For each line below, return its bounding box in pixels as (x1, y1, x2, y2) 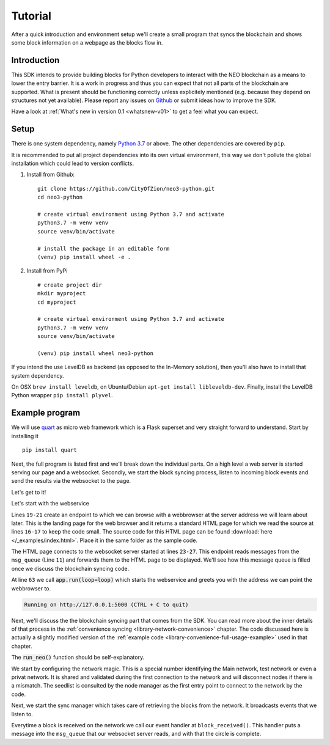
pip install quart (22, 447, 78, 453)
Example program (11, 408, 81, 418)
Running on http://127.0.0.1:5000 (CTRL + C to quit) (24, 601, 189, 608)
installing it (11, 432, 39, 439)
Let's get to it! (11, 488, 46, 496)
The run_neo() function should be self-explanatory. (11, 654, 145, 661)
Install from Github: (26, 171, 75, 178)
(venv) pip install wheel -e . (37, 254, 131, 260)
